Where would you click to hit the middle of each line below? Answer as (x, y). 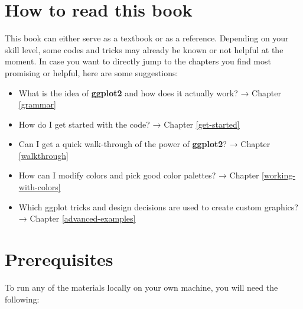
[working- (278, 175)
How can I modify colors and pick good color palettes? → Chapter (139, 175)
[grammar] (37, 104)
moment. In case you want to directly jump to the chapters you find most (138, 61)
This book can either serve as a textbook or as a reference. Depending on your (147, 38)
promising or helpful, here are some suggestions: (92, 72)
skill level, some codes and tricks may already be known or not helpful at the (144, 49)
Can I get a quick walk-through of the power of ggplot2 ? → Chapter (144, 144)
